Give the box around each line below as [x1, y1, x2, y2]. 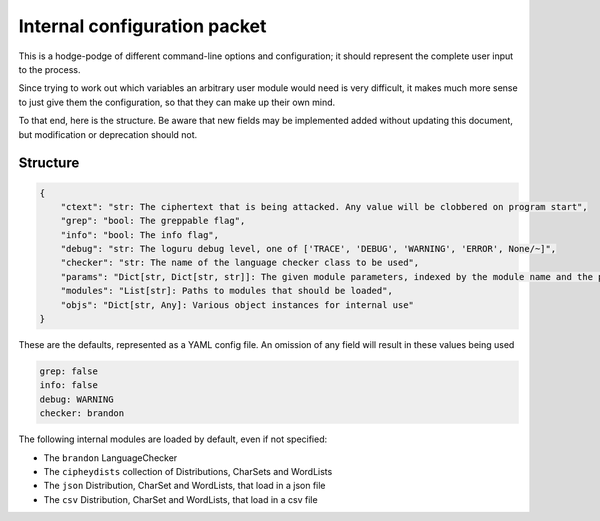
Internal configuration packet [18, 15, 267, 37]
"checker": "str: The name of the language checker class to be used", [60, 257, 420, 269]
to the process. [18, 63, 81, 75]
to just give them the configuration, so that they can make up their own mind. [18, 96, 336, 108]
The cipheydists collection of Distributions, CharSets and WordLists [43, 465, 333, 477]
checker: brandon [39, 408, 125, 419]
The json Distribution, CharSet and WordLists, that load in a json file [43, 480, 326, 492]
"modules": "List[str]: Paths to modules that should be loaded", [60, 285, 394, 297]
